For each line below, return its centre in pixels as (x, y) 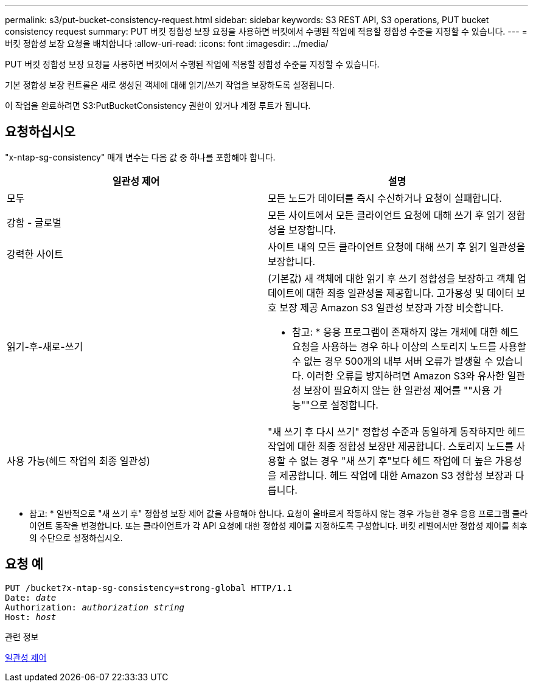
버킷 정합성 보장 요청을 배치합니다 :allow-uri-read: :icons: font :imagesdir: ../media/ (167, 43)
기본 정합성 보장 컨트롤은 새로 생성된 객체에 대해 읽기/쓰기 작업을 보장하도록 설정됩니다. (170, 85)
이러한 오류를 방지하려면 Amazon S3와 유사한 (405, 375)
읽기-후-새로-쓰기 (45, 346)
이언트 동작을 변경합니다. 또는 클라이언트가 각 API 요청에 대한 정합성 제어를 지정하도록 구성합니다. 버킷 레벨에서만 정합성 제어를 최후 (278, 525)
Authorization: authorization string (95, 607)
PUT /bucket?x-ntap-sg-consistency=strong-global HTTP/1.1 (149, 588)
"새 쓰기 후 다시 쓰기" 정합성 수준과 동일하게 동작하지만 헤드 (397, 431)
